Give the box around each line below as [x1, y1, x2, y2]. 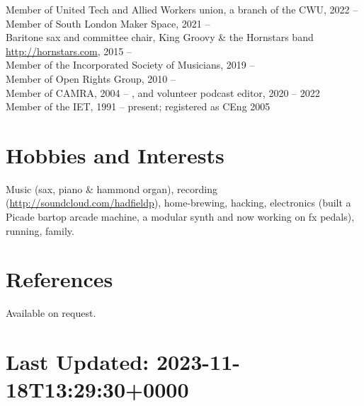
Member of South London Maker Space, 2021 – [6, 16, 210, 30]
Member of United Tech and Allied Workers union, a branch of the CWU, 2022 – [6, 2, 358, 16]
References [6, 265, 113, 294]
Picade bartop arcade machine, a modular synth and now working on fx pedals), [6, 209, 355, 224]
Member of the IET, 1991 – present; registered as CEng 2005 [6, 99, 271, 114]
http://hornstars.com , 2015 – [6, 43, 132, 58]
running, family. [6, 223, 74, 238]
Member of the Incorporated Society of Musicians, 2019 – [6, 57, 255, 72]
